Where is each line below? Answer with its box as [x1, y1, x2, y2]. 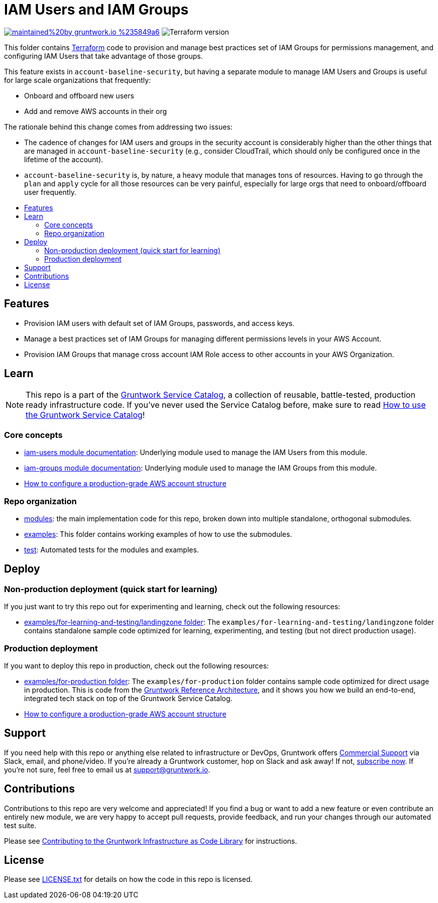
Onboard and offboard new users [24, 91, 134, 100]
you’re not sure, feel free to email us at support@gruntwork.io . [4, 765, 210, 774]
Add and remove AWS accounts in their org [24, 106, 167, 116]
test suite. [4, 821, 37, 830]
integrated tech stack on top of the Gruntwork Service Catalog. [24, 694, 233, 703]
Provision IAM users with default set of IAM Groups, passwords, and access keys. [24, 318, 295, 327]
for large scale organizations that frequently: [4, 75, 151, 84]
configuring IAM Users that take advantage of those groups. [4, 51, 203, 60]
